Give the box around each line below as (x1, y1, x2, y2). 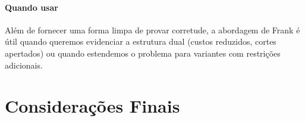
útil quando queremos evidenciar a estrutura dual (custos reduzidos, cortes (5, 35, 276, 48)
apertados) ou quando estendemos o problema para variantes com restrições (5, 46, 281, 59)
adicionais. (5, 58, 43, 71)
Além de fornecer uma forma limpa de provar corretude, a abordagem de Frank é (5, 23, 300, 36)
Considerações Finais (5, 94, 180, 118)
